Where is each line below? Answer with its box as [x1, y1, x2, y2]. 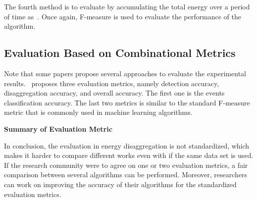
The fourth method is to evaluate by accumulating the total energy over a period [4, 1, 250, 11]
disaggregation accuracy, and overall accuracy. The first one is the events [4, 88, 225, 98]
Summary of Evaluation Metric [4, 123, 112, 134]
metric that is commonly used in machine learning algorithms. [4, 107, 193, 117]
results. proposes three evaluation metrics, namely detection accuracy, [4, 78, 219, 88]
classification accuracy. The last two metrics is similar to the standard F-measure [4, 97, 250, 107]
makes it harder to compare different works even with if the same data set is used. [4, 150, 254, 160]
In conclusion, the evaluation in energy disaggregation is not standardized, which [4, 140, 250, 151]
